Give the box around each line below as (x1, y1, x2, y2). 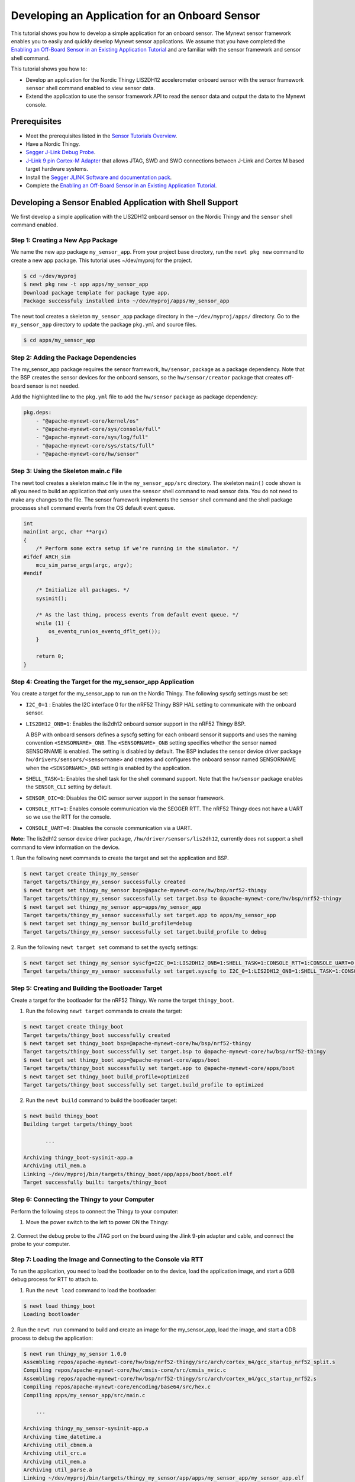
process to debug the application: (11, 1334, 93, 1342)
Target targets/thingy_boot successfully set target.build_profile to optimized (23, 1081, 264, 1088)
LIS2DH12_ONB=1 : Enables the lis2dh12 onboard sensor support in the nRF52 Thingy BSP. (25, 720, 246, 727)
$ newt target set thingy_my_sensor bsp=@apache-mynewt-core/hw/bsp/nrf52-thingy (23, 887, 267, 893)
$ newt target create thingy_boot (23, 1023, 124, 1030)
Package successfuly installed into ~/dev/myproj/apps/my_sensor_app (23, 297, 230, 304)
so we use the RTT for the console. (25, 813, 112, 820)
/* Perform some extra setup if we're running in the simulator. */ (35, 545, 239, 552)
